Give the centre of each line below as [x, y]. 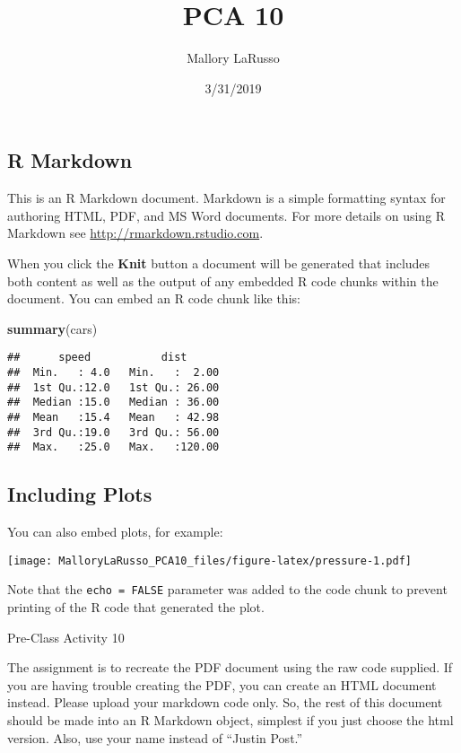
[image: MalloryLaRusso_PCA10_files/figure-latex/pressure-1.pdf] [210, 560]
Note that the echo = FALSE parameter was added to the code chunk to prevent [227, 589]
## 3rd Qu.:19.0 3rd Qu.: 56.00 [113, 432]
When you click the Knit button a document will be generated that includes [219, 263]
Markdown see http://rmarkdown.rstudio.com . [135, 233]
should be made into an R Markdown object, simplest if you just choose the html [230, 719]
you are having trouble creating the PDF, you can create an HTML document [222, 684]
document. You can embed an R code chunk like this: [154, 298]
